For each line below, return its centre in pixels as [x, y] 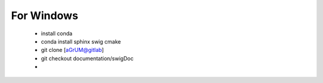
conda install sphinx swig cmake [81, 41]
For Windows [45, 16]
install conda [57, 33]
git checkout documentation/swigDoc [87, 58]
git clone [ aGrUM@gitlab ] [72, 50]
